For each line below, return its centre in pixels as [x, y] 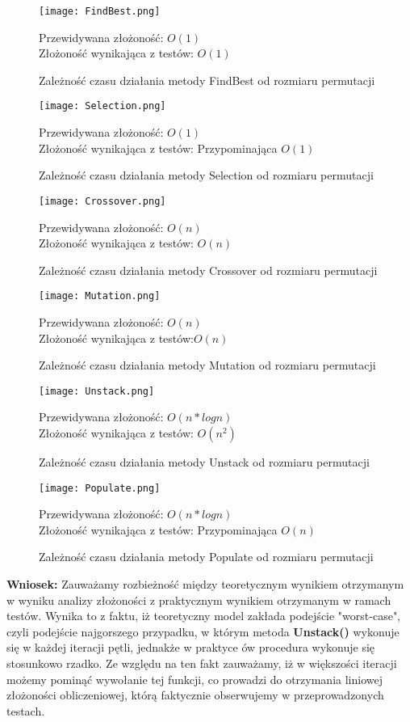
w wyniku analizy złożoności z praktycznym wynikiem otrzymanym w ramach [199, 600]
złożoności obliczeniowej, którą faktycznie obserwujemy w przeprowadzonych [195, 695]
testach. [26, 710]
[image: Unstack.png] [97, 391]
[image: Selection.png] [102, 106]
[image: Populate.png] [100, 488]
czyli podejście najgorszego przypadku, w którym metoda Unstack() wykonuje [203, 631]
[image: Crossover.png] [102, 201]
